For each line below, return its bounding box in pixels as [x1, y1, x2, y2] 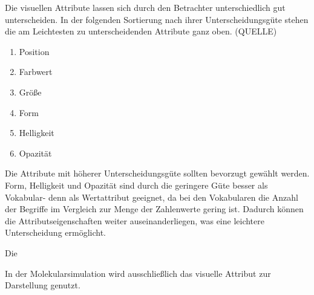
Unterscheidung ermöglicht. [5, 226, 106, 239]
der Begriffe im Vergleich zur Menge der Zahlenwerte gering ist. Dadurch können [5, 203, 304, 215]
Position [19, 45, 50, 57]
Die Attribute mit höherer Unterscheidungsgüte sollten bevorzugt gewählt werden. [5, 167, 310, 180]
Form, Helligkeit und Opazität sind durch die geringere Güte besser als [5, 178, 268, 191]
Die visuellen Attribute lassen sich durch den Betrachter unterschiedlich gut [5, 1, 286, 13]
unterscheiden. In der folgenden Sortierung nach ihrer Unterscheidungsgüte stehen [5, 13, 309, 25]
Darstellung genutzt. [5, 279, 80, 291]
